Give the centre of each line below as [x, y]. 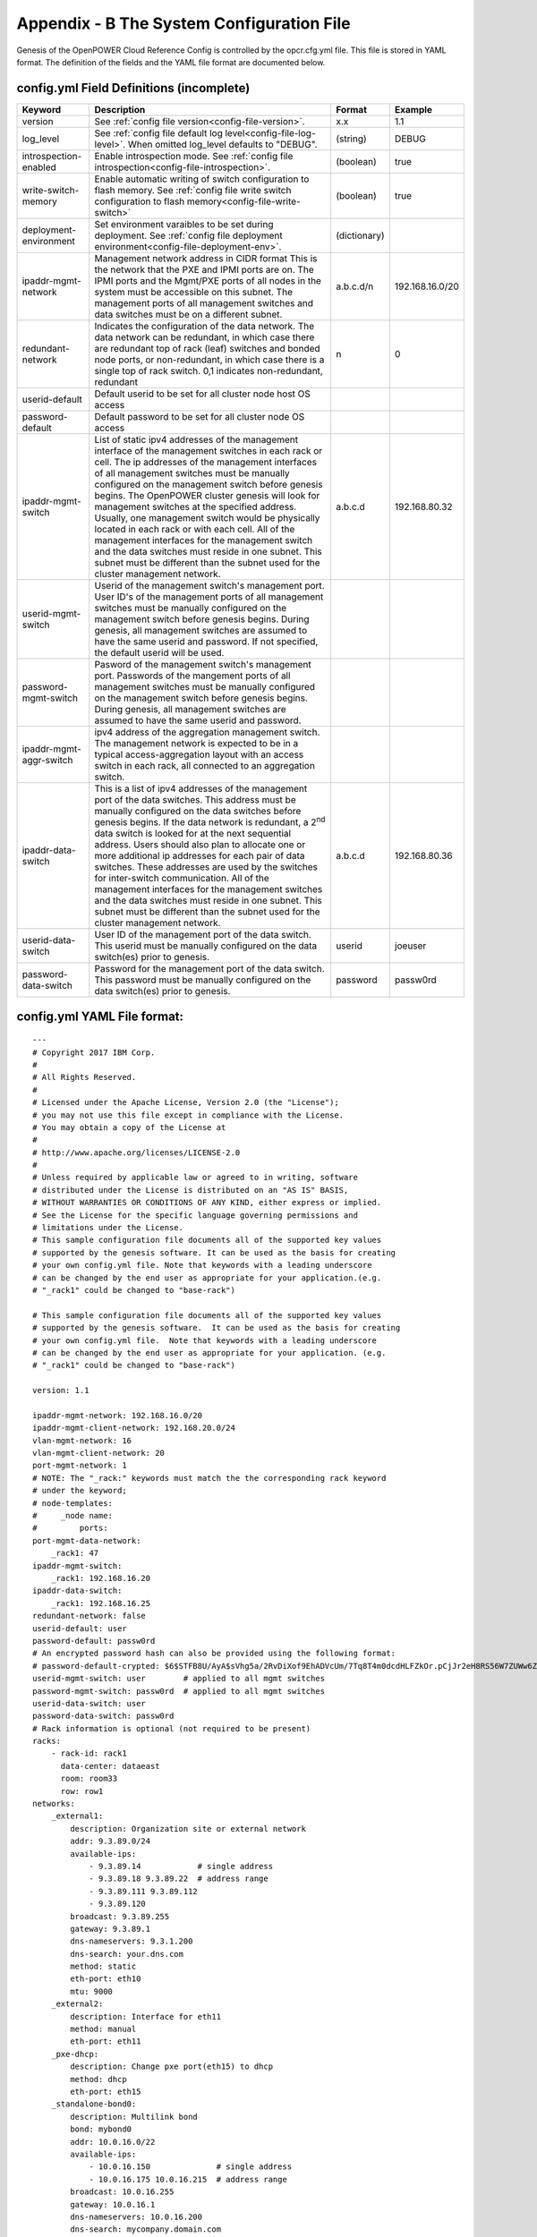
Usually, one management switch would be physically [207, 517]
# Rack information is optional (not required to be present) [172, 1728]
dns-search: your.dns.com [127, 1954]
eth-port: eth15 [106, 2092]
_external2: [77, 2004]
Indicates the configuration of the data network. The [205, 326]
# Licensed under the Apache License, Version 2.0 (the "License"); [186, 1102]
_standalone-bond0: [94, 2104]
